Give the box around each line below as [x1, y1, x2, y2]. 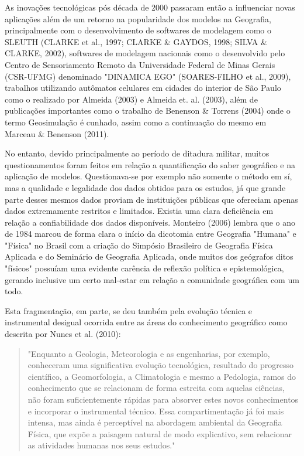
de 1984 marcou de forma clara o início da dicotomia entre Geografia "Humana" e [5, 227, 296, 240]
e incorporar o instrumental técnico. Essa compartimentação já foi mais [27, 404, 284, 417]
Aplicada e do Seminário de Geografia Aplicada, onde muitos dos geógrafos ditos [5, 250, 293, 263]
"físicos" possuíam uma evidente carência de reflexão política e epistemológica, [5, 262, 284, 274]
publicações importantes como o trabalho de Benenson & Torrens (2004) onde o [5, 104, 291, 117]
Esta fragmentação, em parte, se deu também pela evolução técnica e [5, 304, 253, 317]
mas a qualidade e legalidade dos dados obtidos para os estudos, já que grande [5, 181, 286, 193]
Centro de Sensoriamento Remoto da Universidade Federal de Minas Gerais [5, 58, 275, 70]
